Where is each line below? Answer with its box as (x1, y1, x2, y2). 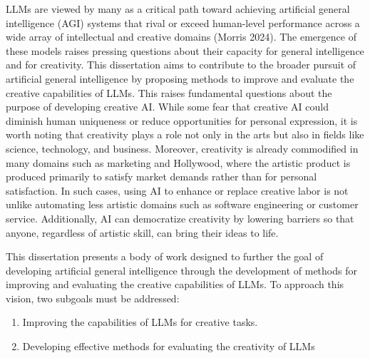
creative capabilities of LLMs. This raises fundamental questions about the (6, 85, 332, 100)
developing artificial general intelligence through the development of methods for (6, 262, 357, 277)
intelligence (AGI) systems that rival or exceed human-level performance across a (6, 15, 360, 30)
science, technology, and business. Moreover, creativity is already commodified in (6, 140, 359, 155)
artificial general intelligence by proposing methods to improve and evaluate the (6, 71, 354, 86)
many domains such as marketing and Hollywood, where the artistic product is (6, 155, 351, 170)
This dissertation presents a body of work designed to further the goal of (6, 249, 324, 264)
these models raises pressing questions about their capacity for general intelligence (6, 43, 364, 58)
